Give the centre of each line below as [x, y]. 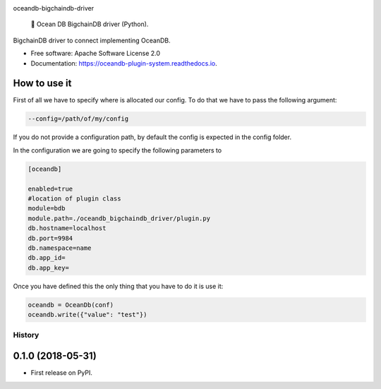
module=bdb [47, 209]
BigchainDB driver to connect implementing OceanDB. [92, 40]
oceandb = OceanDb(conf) [71, 305]
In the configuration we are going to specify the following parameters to [117, 150]
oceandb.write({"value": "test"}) [87, 315]
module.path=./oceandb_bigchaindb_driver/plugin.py [119, 218]
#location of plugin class [74, 198]
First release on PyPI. [62, 373]
